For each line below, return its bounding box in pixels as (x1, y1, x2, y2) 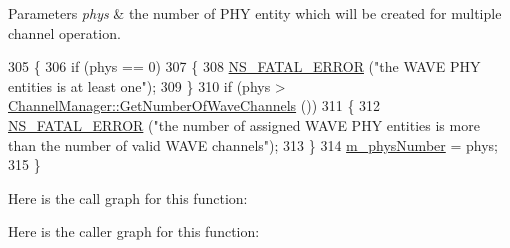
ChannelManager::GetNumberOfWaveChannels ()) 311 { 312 (8, 95, 381, 116)
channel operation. (8, 22, 121, 43)
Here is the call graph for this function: (8, 187, 248, 208)
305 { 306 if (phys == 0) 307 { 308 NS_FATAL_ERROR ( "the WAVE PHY (8, 56, 481, 77)
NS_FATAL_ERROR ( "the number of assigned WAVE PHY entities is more (8, 114, 480, 135)
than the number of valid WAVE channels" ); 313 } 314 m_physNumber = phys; (8, 134, 498, 155)
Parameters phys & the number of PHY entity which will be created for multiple (8, 3, 502, 23)
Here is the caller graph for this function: (8, 221, 260, 242)
